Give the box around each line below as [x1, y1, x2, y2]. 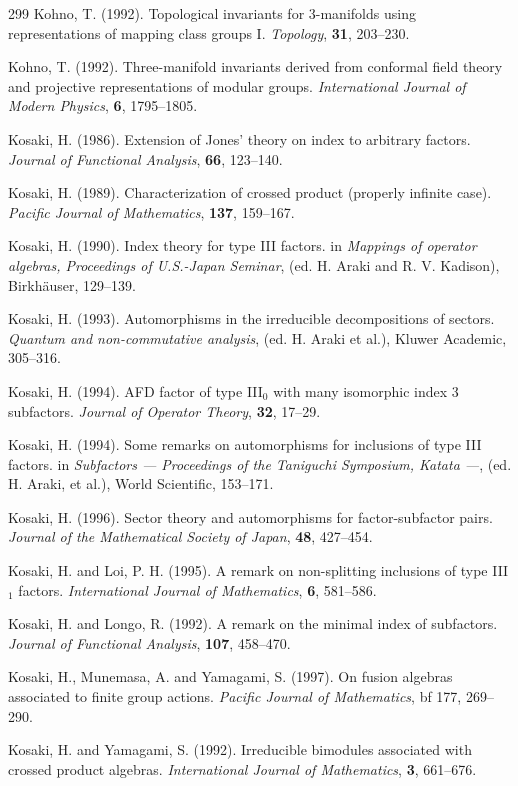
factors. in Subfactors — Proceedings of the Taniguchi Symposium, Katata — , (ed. [8, 453, 512, 474]
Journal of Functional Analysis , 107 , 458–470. [8, 632, 291, 653]
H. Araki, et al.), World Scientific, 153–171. [8, 473, 274, 494]
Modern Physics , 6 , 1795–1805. [8, 95, 198, 116]
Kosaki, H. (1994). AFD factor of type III [8, 380, 263, 401]
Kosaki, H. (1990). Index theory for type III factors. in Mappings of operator [8, 235, 477, 256]
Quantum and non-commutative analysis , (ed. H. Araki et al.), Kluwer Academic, [8, 327, 507, 348]
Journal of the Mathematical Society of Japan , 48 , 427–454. [8, 526, 373, 547]
